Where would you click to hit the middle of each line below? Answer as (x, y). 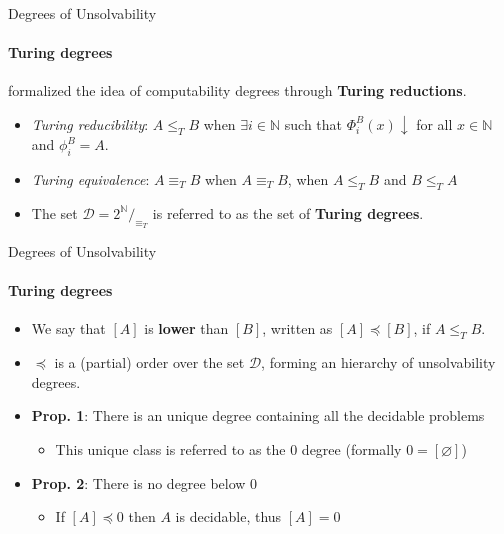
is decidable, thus (228, 516)
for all (434, 123)
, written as (297, 328)
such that (313, 123)
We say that (68, 328)
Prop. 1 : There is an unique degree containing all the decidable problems (258, 415)
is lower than (186, 328)
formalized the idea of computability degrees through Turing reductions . (237, 90)
